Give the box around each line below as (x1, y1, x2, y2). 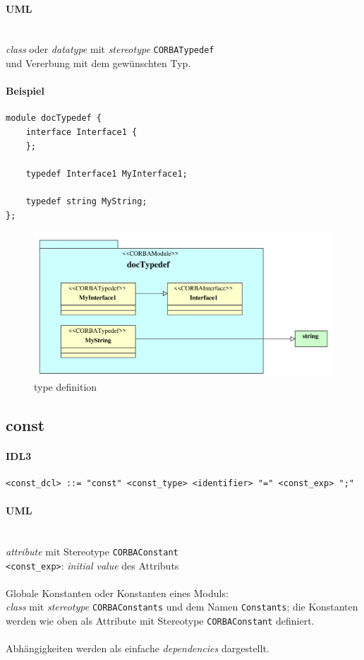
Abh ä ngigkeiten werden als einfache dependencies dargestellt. (6, 641, 269, 656)
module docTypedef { (6, 113, 102, 124)
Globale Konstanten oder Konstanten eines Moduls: (6, 585, 229, 600)
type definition (34, 379, 97, 394)
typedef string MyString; (25, 196, 147, 206)
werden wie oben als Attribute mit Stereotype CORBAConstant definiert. (6, 613, 315, 628)
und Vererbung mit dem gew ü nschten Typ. (6, 56, 191, 71)
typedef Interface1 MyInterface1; (25, 168, 188, 179)
